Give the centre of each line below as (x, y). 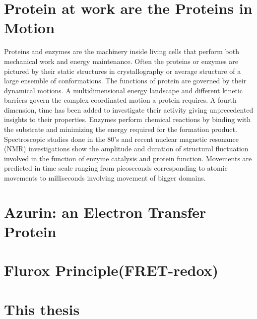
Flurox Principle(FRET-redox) (111, 270)
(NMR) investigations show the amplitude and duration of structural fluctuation (126, 149)
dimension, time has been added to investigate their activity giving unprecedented (129, 109)
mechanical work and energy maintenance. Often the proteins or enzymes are (121, 61)
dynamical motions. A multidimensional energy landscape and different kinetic (123, 90)
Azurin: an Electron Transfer (105, 212)
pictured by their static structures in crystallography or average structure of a (123, 71)
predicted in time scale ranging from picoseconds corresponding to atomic (116, 168)
